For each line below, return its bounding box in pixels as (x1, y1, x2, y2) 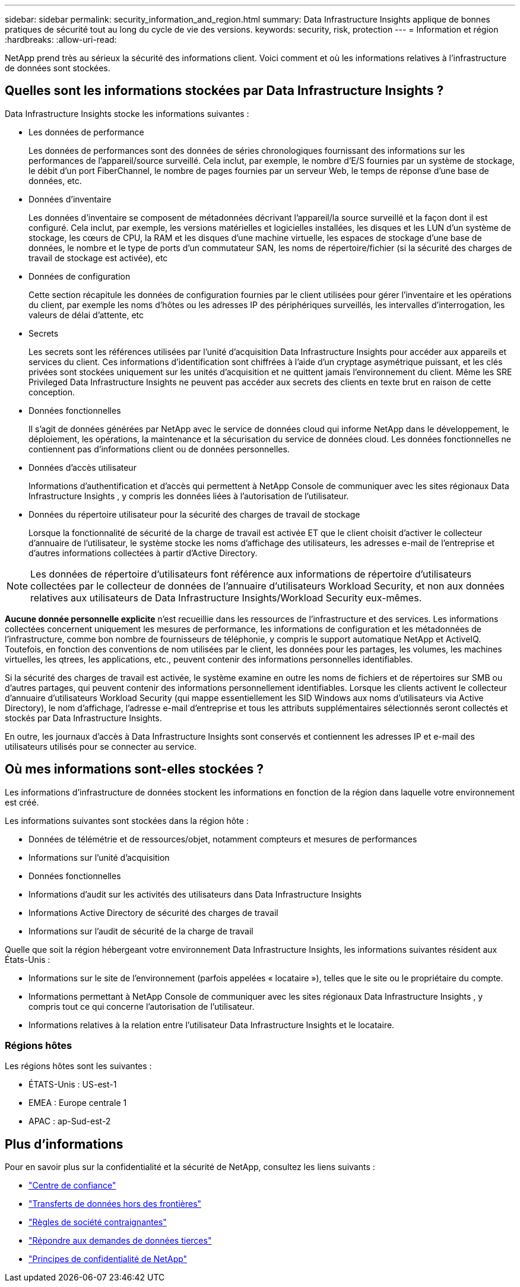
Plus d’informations (5, 1136, 123, 1152)
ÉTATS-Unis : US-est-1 (28, 1079, 117, 1090)
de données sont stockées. (5, 63, 110, 73)
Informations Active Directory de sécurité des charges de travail (28, 907, 278, 918)
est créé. (5, 797, 39, 807)
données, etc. (28, 175, 82, 186)
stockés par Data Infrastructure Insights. (5, 712, 162, 723)
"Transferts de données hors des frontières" (28, 1199, 202, 1209)
